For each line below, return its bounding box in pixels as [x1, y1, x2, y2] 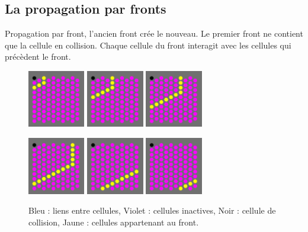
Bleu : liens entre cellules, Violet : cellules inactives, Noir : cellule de [28, 204, 276, 217]
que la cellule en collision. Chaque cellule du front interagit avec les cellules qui [5, 38, 291, 51]
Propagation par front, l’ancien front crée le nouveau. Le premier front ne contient [5, 27, 303, 40]
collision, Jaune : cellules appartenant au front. [28, 215, 199, 228]
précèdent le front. [5, 50, 71, 63]
